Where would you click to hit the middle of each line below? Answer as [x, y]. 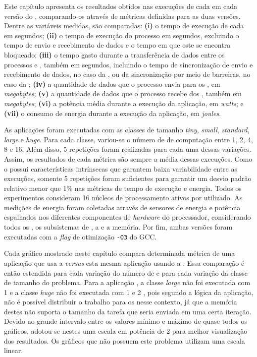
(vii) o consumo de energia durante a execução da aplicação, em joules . [113, 113]
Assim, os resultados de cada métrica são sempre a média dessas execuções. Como [128, 158]
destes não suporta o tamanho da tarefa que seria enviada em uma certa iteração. [128, 311]
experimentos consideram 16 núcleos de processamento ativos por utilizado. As [123, 198]
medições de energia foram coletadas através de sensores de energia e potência [122, 207]
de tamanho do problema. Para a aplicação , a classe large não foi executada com [127, 282]
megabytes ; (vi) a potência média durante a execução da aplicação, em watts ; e [124, 103]
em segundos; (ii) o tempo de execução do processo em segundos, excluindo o [122, 35]
